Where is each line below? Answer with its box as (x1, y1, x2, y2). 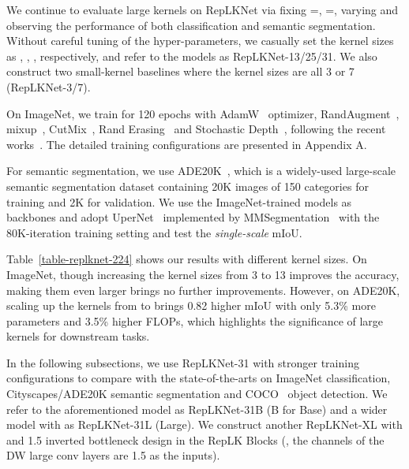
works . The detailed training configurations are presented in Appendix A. (6, 136, 367, 152)
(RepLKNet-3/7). (6, 78, 91, 95)
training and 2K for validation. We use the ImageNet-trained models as (6, 193, 352, 210)
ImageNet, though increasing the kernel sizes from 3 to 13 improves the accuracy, (6, 266, 400, 282)
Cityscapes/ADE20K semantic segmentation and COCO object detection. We (6, 385, 388, 402)
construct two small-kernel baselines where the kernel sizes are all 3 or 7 (6, 63, 355, 80)
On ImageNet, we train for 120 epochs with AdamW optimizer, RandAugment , (6, 105, 400, 121)
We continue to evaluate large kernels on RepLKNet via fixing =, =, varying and (6, 2, 399, 17)
